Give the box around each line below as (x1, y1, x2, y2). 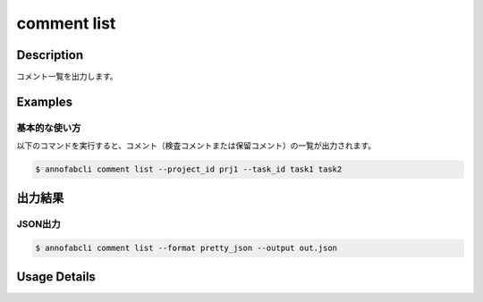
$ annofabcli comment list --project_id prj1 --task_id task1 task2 (35, 164, 343, 174)
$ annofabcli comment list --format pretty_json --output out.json (35, 243, 338, 254)
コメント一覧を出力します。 (16, 71, 118, 82)
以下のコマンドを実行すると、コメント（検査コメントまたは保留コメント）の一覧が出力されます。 (16, 140, 377, 151)
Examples (16, 94, 73, 109)
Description (16, 47, 84, 63)
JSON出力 (16, 217, 62, 230)
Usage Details (16, 269, 96, 284)
